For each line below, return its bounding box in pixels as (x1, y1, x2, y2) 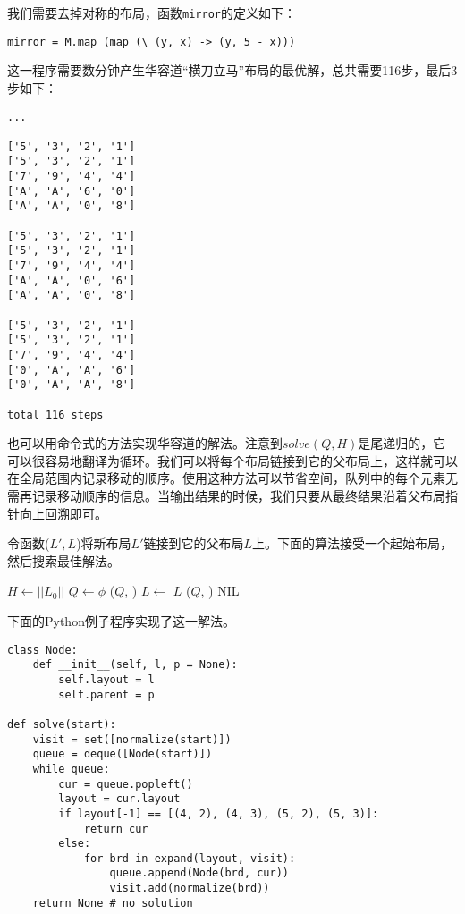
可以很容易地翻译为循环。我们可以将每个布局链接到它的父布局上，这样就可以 (7, 451, 458, 470)
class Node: (7, 643, 78, 656)
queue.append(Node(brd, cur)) (109, 867, 289, 880)
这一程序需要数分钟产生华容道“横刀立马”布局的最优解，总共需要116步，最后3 (7, 61, 458, 80)
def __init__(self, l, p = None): (32, 658, 238, 672)
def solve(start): (7, 717, 116, 731)
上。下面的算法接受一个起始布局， (252, 534, 453, 553)
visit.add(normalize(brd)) (109, 882, 270, 895)
